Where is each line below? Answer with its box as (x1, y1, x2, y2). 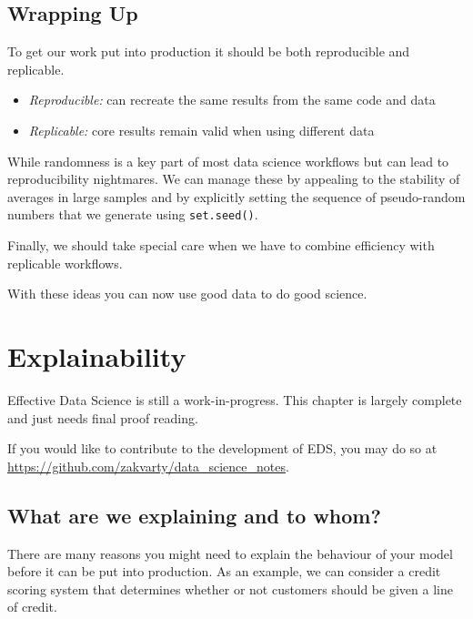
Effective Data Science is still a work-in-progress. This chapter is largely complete (7, 390, 462, 409)
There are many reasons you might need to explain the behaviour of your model (7, 543, 453, 563)
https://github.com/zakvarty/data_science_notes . (7, 456, 289, 475)
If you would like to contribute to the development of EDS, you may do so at (7, 439, 438, 458)
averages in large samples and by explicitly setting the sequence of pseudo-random (7, 187, 466, 206)
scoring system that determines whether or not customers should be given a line (7, 579, 453, 598)
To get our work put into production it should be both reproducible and (7, 42, 410, 61)
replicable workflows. (7, 253, 123, 272)
